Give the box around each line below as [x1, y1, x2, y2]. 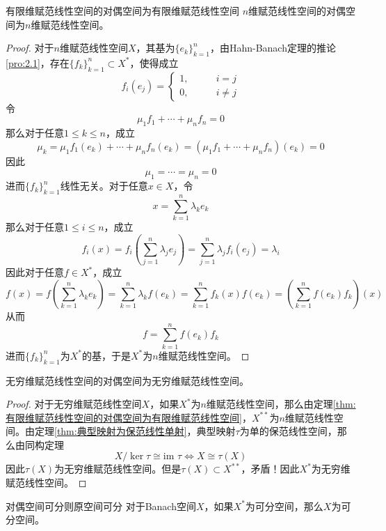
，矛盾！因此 [241, 461, 300, 476]
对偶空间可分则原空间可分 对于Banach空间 [6, 498, 196, 513]
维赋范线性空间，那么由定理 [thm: [206, 397, 356, 411]
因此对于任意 [6, 265, 64, 279]
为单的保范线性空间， [239, 424, 337, 438]
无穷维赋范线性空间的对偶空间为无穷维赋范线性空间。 [6, 373, 249, 387]
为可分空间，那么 [245, 498, 323, 513]
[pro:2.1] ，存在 [6, 55, 70, 70]
